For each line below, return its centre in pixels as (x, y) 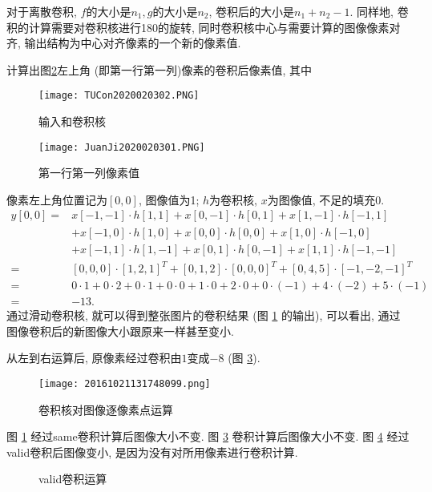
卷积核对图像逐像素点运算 (106, 409)
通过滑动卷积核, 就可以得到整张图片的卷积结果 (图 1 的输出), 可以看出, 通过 (204, 315)
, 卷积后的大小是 (252, 11)
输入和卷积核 (72, 121)
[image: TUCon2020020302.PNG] (119, 96)
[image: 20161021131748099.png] (125, 383)
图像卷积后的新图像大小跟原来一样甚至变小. (120, 331)
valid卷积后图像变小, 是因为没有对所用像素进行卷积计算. (152, 452)
